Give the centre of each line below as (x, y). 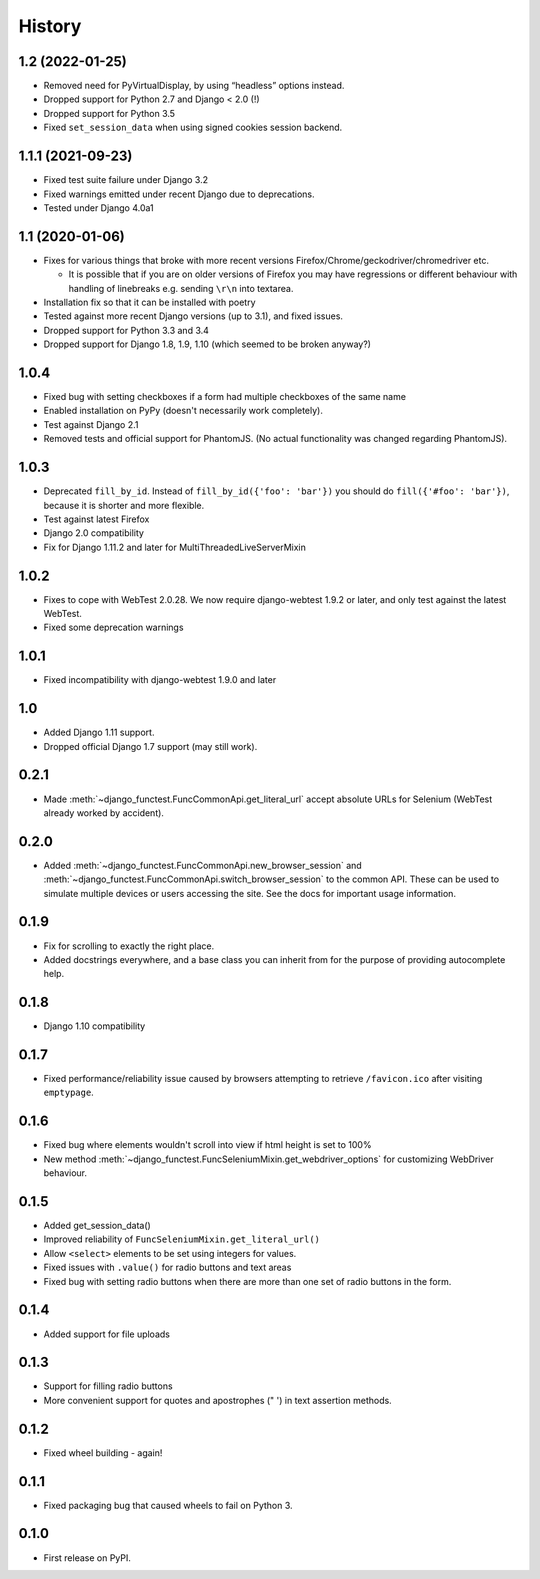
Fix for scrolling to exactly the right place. (129, 946)
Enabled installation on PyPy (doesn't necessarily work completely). (183, 411)
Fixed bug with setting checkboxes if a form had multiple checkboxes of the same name (225, 397)
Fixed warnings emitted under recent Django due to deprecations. (179, 194)
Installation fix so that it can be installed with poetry (149, 302)
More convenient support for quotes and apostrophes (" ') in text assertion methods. (217, 1400)
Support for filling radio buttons (108, 1386)
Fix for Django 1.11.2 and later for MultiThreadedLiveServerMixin (175, 547)
